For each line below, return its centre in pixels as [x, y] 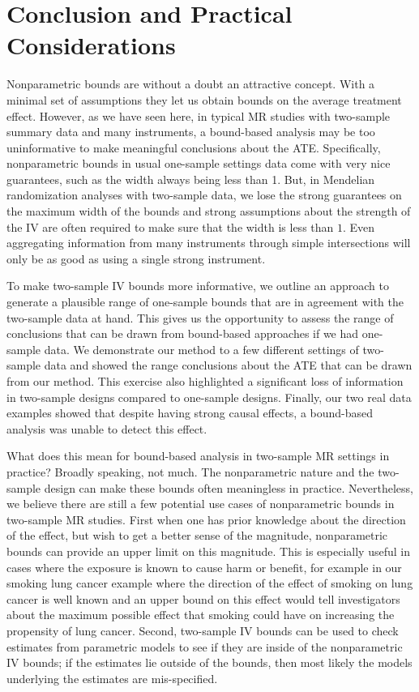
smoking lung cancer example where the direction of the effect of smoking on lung [210, 583]
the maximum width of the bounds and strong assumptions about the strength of [209, 211]
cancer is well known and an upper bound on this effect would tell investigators [203, 598]
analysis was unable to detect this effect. [107, 428]
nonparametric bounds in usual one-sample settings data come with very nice [199, 163]
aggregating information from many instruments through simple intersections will [209, 243]
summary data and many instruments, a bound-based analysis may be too [191, 132]
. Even [359, 226]
